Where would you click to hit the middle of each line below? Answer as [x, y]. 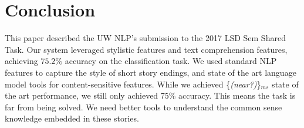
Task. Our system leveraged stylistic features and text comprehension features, [146, 49]
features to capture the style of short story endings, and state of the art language [151, 72]
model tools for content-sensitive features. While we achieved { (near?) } [133, 84]
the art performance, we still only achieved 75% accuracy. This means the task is [150, 95]
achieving [21, 61]
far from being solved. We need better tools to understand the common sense [143, 107]
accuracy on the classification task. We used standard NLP [171, 61]
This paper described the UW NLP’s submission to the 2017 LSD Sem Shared [145, 38]
